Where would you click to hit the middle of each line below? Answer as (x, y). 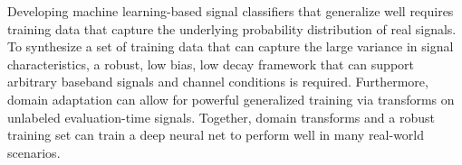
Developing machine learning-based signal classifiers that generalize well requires (231, 11)
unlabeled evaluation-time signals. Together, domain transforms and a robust (221, 117)
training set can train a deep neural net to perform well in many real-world (216, 135)
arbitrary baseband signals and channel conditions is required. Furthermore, (218, 82)
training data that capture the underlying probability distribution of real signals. (232, 28)
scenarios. (34, 152)
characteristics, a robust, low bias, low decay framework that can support (211, 64)
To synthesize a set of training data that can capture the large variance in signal (231, 46)
